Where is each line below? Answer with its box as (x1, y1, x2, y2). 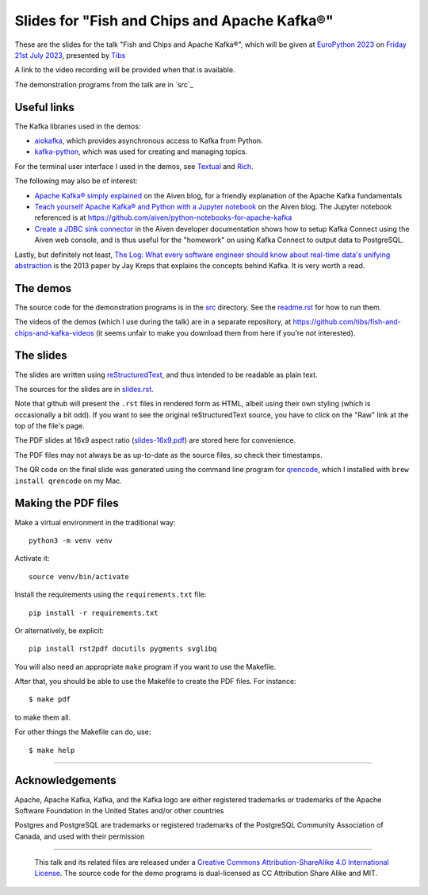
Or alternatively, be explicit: (14, 625, 105, 635)
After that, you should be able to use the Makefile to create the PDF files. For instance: (14, 677, 296, 686)
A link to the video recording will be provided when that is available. (14, 65, 235, 75)
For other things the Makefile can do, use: (14, 727, 151, 737)
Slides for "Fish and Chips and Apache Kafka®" (14, 12, 334, 29)
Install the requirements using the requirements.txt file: (14, 590, 207, 599)
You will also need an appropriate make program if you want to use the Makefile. (14, 662, 277, 671)
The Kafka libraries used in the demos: (14, 121, 141, 131)
